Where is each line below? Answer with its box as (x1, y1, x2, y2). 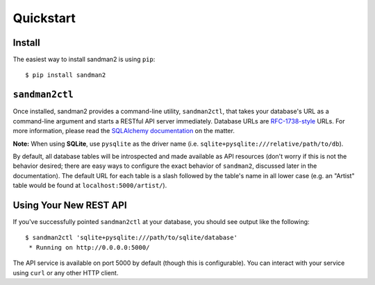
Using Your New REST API (12, 199, 128, 211)
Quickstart (12, 10, 76, 26)
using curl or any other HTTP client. (12, 268, 119, 277)
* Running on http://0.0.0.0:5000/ (28, 243, 150, 251)
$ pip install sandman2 (25, 71, 106, 79)
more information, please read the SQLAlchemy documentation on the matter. (12, 127, 235, 135)
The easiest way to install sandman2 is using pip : (12, 55, 156, 64)
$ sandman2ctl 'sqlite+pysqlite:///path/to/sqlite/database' (25, 234, 237, 242)
